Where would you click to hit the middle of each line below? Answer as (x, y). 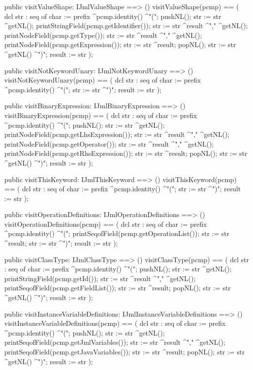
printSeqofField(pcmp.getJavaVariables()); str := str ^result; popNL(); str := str (125, 352)
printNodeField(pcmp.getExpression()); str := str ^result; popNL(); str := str (120, 44)
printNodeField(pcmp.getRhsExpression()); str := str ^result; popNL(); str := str (126, 153)
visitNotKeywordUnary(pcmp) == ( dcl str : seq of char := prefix (103, 80)
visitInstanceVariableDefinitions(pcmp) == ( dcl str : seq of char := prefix (115, 323)
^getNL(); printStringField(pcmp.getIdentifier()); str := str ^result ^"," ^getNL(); (126, 25)
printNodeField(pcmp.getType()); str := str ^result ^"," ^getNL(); (103, 35)
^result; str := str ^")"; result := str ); (61, 243)
